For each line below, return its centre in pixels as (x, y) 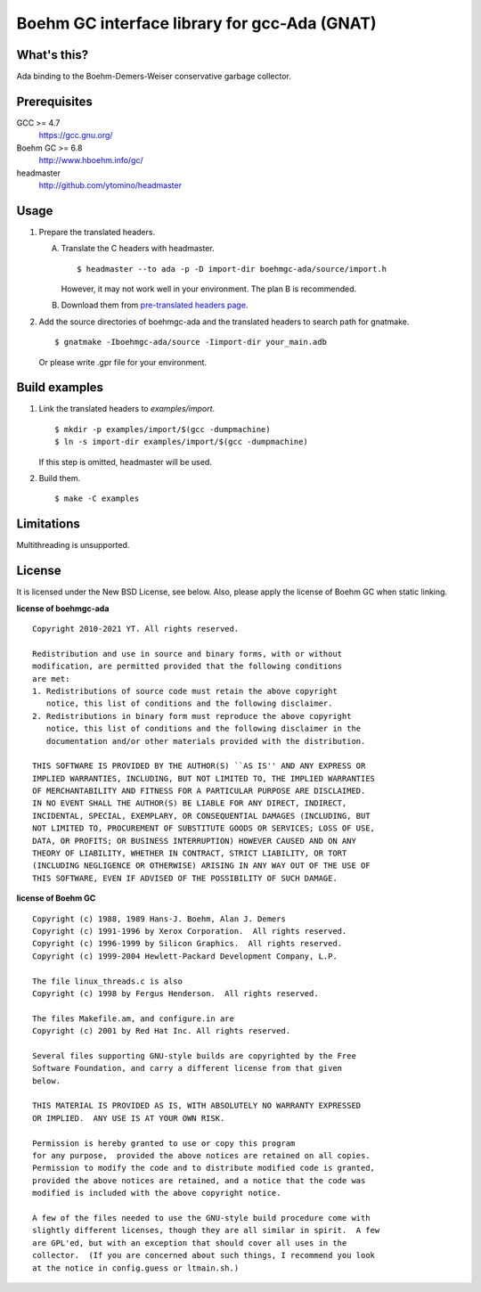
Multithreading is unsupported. (73, 545)
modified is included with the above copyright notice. (157, 1193)
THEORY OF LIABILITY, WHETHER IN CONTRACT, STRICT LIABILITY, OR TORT (190, 854)
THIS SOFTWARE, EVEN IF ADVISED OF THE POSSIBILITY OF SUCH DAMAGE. (185, 878)
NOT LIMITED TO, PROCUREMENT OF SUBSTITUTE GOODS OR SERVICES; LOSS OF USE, (204, 828)
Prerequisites (54, 101)
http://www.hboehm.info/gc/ (91, 160)
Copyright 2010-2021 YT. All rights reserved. (136, 629)
